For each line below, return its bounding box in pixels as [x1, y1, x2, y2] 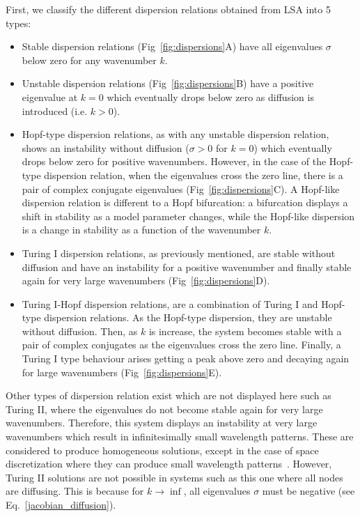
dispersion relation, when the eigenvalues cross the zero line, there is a [44, 167, 343, 182]
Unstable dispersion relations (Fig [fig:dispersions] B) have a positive [22, 76, 314, 91]
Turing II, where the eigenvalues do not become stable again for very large [6, 401, 323, 416]
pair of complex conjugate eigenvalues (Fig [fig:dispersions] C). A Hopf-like [22, 181, 340, 196]
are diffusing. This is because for [6, 484, 144, 498]
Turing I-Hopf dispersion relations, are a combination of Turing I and [22, 296, 318, 311]
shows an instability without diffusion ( [22, 140, 189, 155]
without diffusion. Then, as [22, 323, 138, 338]
